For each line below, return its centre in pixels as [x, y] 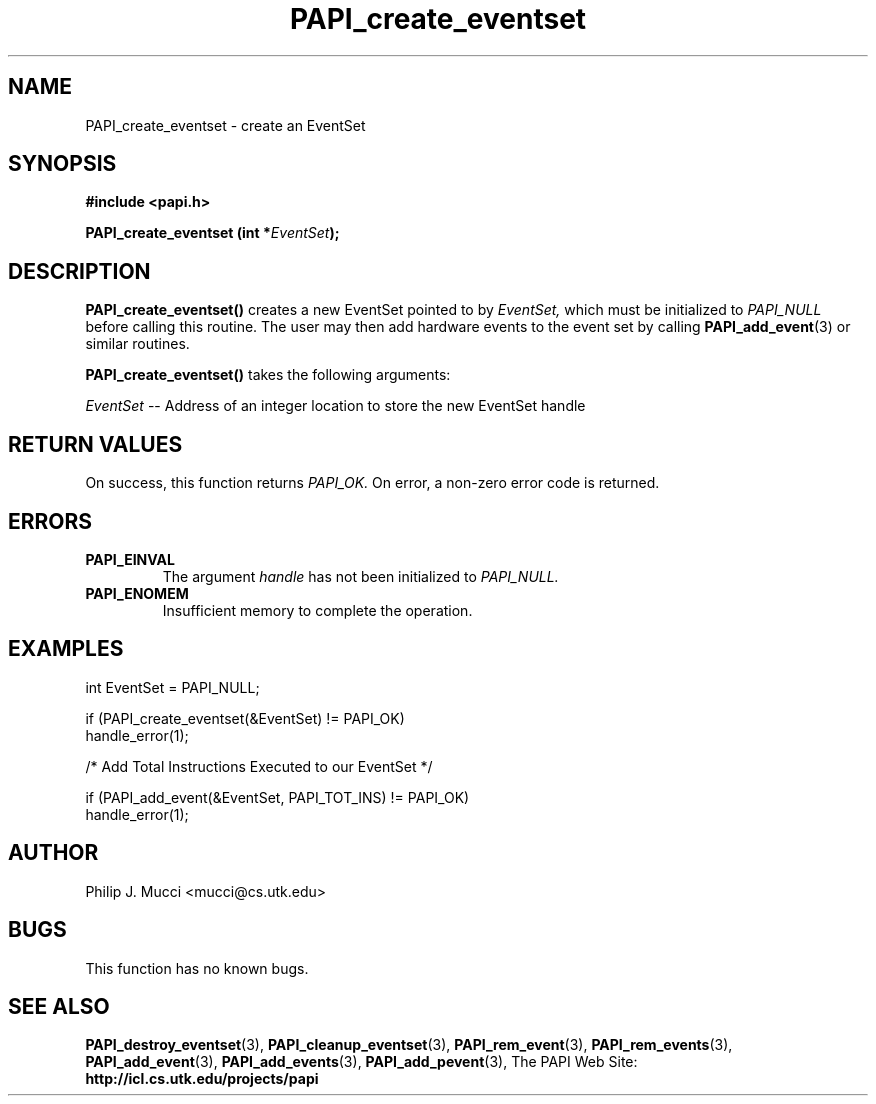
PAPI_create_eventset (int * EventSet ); [212, 233]
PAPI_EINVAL [130, 559]
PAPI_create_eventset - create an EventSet [225, 125]
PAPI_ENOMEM [137, 593]
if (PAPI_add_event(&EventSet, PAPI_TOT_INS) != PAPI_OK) [277, 797]
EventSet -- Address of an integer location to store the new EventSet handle [335, 406]
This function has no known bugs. [197, 968]
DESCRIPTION [79, 271]
